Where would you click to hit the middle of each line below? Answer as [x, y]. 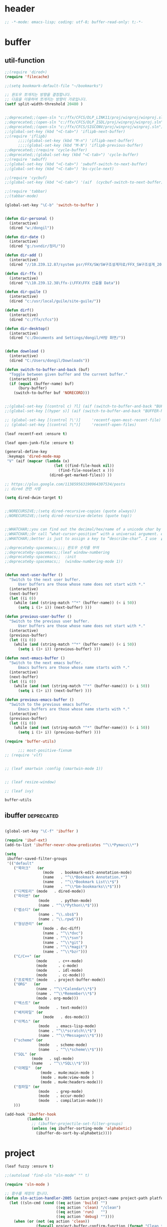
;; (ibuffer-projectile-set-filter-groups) [77, 1124]
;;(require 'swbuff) [26, 159]
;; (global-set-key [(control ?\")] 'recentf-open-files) [71, 425]
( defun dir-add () [24, 255]
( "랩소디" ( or [27, 910]
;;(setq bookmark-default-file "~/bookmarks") [54, 86]
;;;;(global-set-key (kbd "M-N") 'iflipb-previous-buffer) [80, 146]
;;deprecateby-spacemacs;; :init [41, 557]
